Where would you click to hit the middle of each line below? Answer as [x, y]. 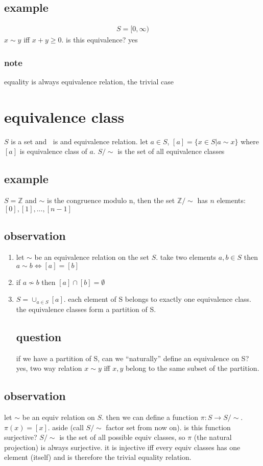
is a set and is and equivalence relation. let [79, 141]
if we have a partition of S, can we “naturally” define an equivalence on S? [133, 358]
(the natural [213, 437]
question [39, 336]
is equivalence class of [53, 151]
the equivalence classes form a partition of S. [86, 309]
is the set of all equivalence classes [171, 151]
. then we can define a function [150, 417]
